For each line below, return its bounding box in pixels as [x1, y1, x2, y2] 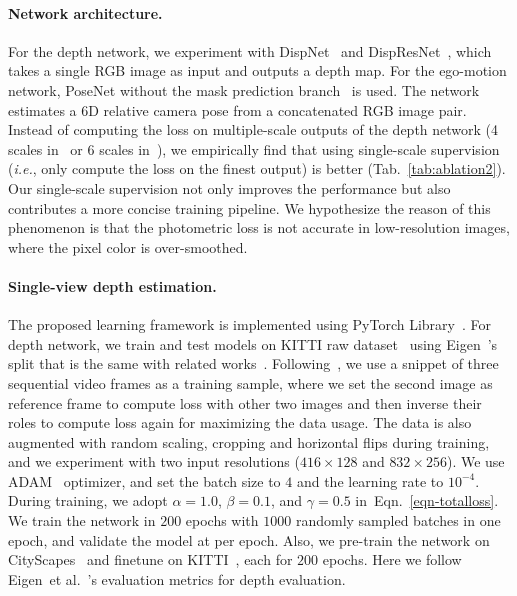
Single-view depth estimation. [8, 275, 217, 296]
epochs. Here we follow [322, 549, 462, 570]
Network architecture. [8, 2, 163, 23]
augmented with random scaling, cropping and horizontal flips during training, [8, 431, 490, 452]
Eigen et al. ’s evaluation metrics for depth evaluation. [8, 568, 346, 589]
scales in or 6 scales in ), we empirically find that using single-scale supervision [8, 138, 500, 159]
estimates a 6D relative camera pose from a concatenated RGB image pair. [8, 99, 467, 120]
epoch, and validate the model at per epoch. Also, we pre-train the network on [8, 529, 490, 550]
